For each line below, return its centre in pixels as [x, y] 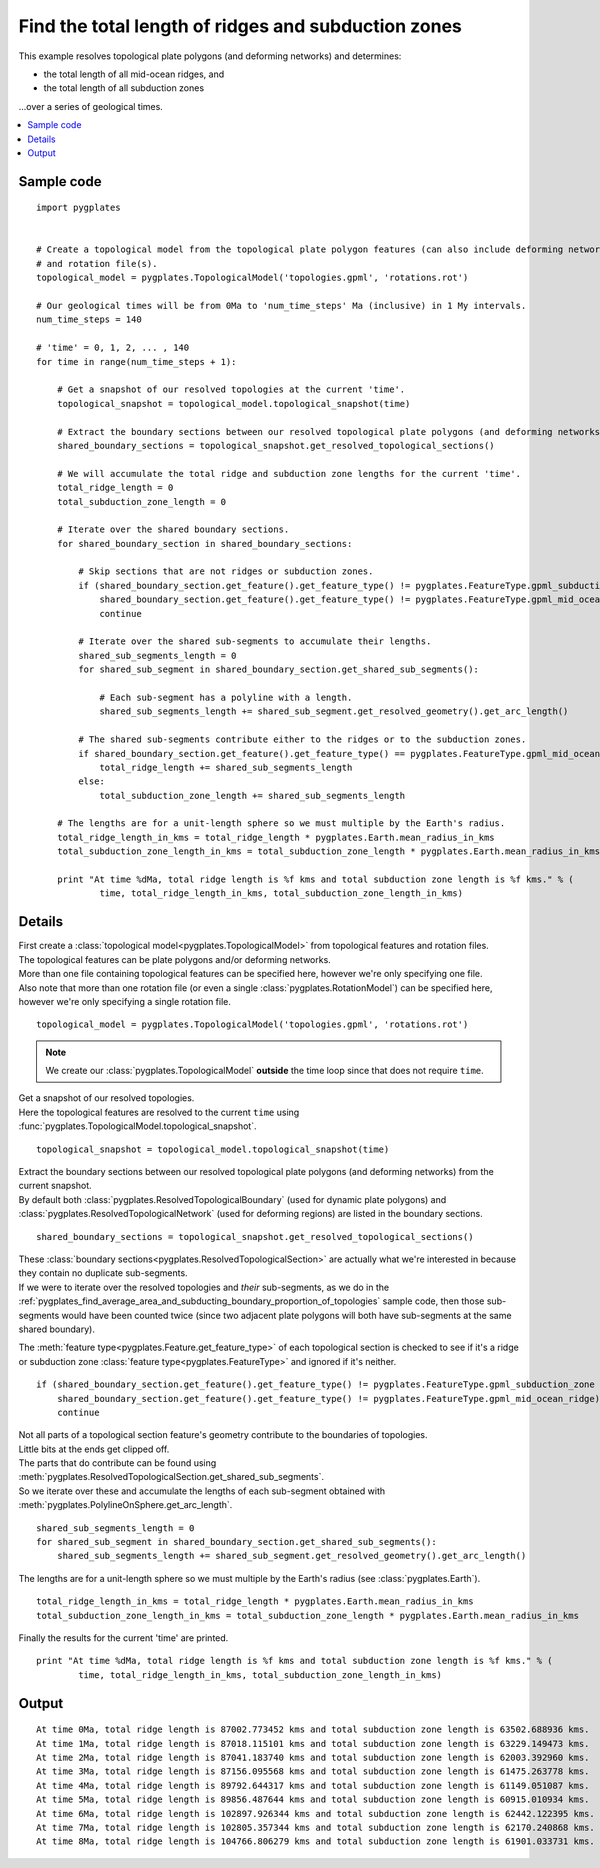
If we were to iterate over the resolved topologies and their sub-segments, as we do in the [204, 1287]
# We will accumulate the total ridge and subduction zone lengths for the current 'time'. [289, 473]
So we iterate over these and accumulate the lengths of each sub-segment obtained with [201, 1491]
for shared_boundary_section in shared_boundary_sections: [204, 543]
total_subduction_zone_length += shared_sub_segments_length [252, 795]
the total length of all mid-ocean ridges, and [134, 74]
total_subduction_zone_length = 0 [141, 501]
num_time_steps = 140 [89, 319]
